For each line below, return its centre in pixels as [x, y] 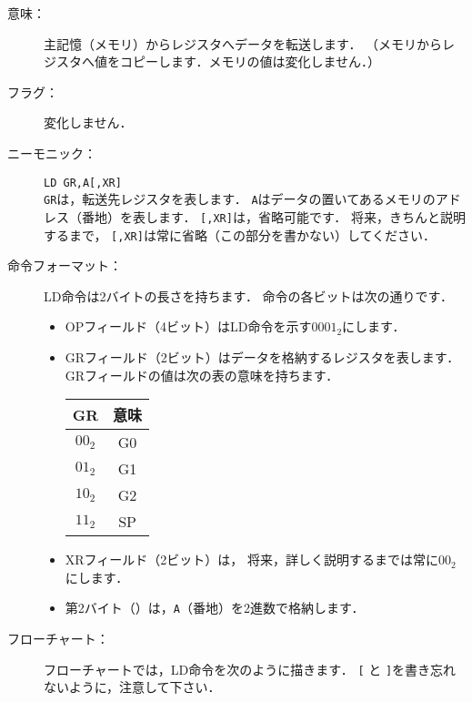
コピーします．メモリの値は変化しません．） [250, 61]
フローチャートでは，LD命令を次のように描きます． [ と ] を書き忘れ [250, 669]
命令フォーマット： [65, 265]
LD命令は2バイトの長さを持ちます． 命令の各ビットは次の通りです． [248, 295]
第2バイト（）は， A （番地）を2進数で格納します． [215, 608]
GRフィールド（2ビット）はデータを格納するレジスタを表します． [262, 356]
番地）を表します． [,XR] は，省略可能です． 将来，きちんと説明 [274, 216]
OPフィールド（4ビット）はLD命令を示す [188, 326]
